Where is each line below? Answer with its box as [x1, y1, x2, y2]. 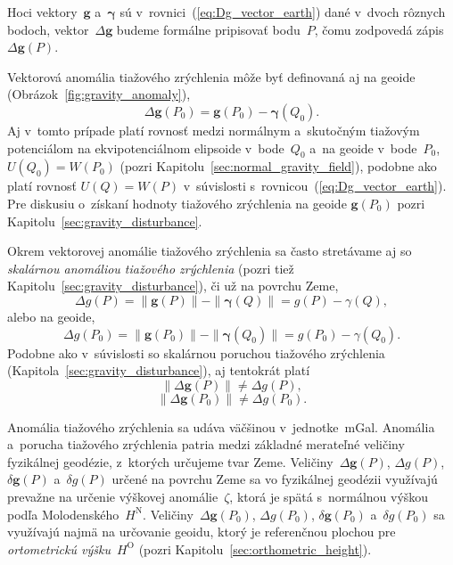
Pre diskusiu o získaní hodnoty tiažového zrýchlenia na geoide [7, 193, 347, 212]
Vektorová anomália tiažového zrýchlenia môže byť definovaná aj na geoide [7, 67, 416, 86]
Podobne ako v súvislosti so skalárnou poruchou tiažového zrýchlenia [7, 343, 385, 362]
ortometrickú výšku [7, 539, 111, 558]
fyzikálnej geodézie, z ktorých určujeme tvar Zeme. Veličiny [7, 452, 334, 471]
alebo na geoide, [7, 307, 95, 325]
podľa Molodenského [7, 504, 119, 523]
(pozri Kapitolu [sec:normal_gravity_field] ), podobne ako [119, 157, 437, 176]
